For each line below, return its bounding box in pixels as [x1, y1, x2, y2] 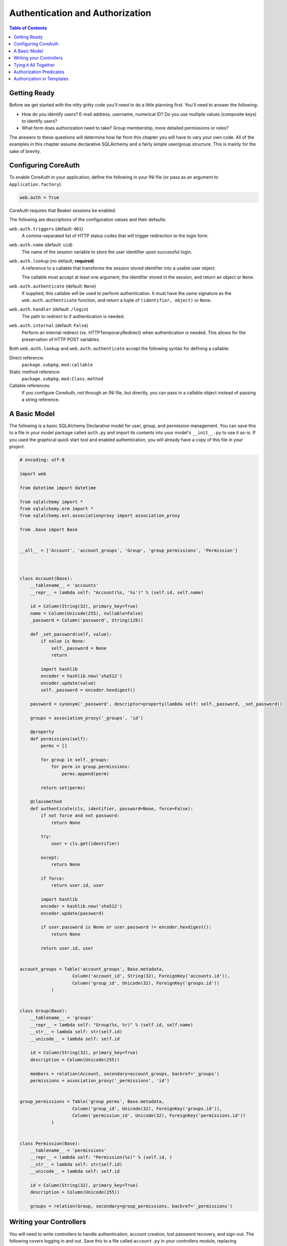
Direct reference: [9, 354, 44, 361]
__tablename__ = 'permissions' [30, 1147, 107, 1153]
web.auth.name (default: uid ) [9, 242, 73, 248]
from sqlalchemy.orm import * [19, 506, 94, 511]
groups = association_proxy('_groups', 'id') [30, 715, 143, 721]
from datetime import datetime [19, 485, 97, 490]
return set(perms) [40, 785, 86, 790]
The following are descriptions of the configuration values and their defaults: [9, 217, 167, 223]
